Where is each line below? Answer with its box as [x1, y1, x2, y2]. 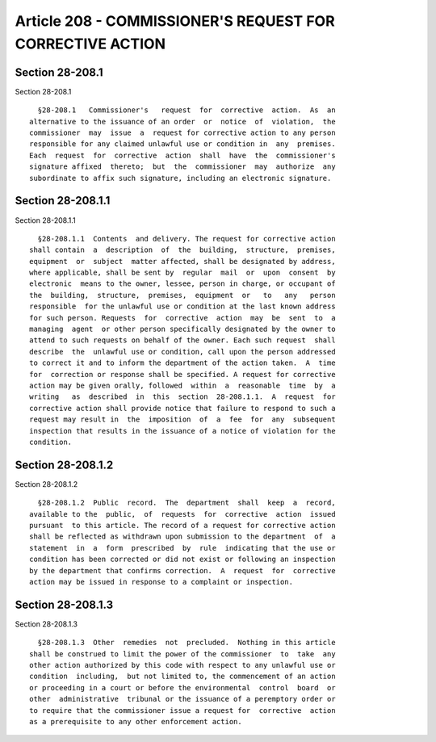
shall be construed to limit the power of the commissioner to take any [29, 649, 336, 658]
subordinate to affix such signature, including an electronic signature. [29, 174, 332, 182]
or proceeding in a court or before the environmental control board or [29, 683, 336, 692]
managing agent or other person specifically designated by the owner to [29, 325, 336, 334]
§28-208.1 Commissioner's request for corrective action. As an [37, 106, 336, 115]
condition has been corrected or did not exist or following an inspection [29, 555, 336, 564]
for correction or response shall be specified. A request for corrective [29, 370, 336, 379]
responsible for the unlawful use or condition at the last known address [29, 302, 336, 311]
